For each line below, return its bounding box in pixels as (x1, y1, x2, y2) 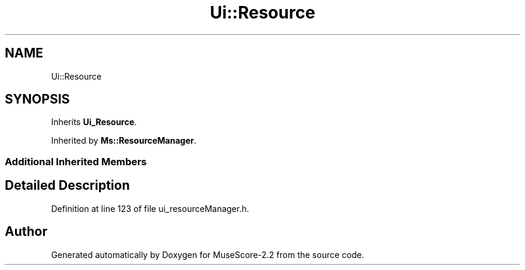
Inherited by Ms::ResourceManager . (51, 135, 197, 146)
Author (5, 224, 47, 239)
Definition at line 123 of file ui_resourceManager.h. (51, 203, 249, 214)
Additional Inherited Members (5, 155, 147, 168)
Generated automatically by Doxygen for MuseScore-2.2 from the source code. (51, 249, 364, 260)
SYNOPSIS (5, 92, 70, 107)
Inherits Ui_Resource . (51, 117, 137, 128)
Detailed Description (5, 178, 130, 193)
